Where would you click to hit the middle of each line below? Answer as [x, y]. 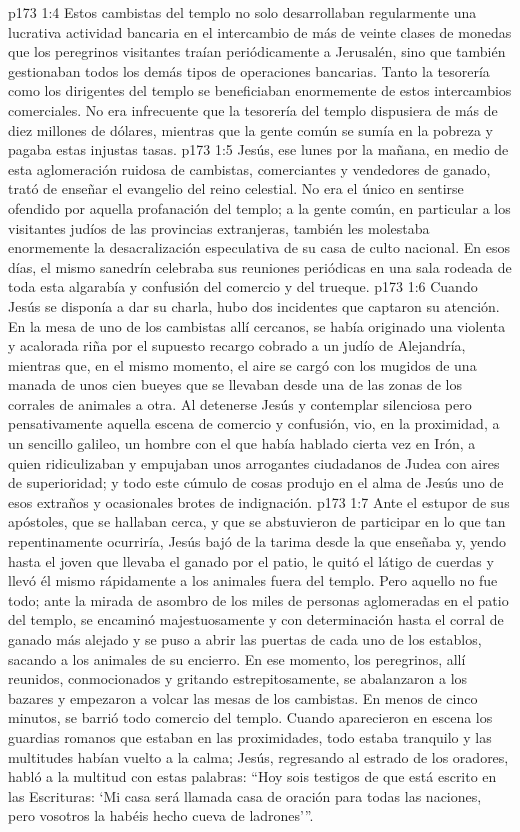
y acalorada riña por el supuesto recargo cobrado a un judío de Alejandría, [237, 345]
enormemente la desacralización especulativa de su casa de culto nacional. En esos [259, 247]
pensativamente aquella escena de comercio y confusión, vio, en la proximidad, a [254, 423]
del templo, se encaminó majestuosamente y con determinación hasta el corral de [256, 619]
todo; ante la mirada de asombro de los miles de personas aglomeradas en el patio [258, 599]
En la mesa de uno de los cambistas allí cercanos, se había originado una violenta [257, 325]
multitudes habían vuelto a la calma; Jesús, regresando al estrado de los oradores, [258, 756]
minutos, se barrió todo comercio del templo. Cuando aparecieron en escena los [250, 717]
